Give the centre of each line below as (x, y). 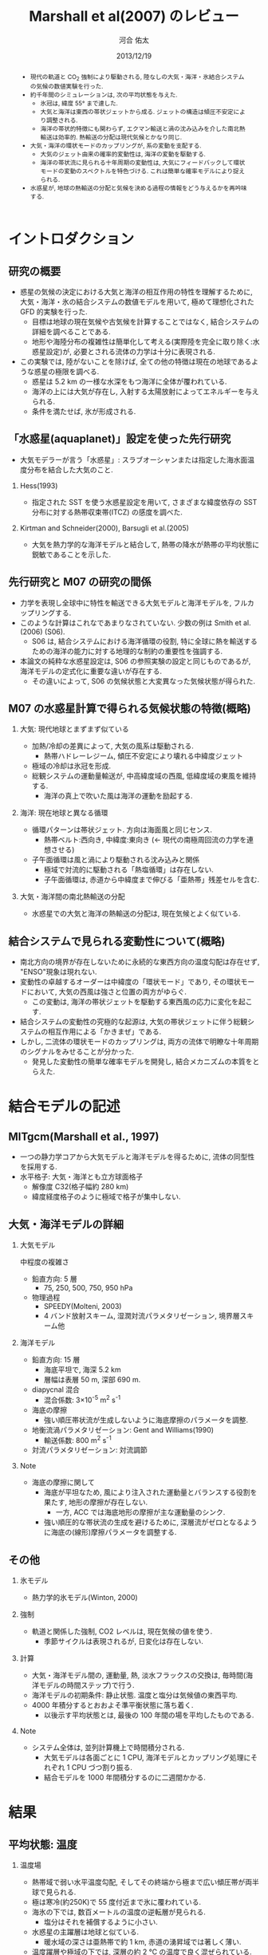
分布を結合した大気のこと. (70, 469)
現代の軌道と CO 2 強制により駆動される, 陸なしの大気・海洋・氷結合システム (138, 77)
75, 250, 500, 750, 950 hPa (88, 1287)
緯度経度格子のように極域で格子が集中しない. (106, 1196)
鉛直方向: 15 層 (56, 1359)
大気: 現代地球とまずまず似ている (74, 729)
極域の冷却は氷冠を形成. (71, 766)
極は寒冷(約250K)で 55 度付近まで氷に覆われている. (116, 1902)
